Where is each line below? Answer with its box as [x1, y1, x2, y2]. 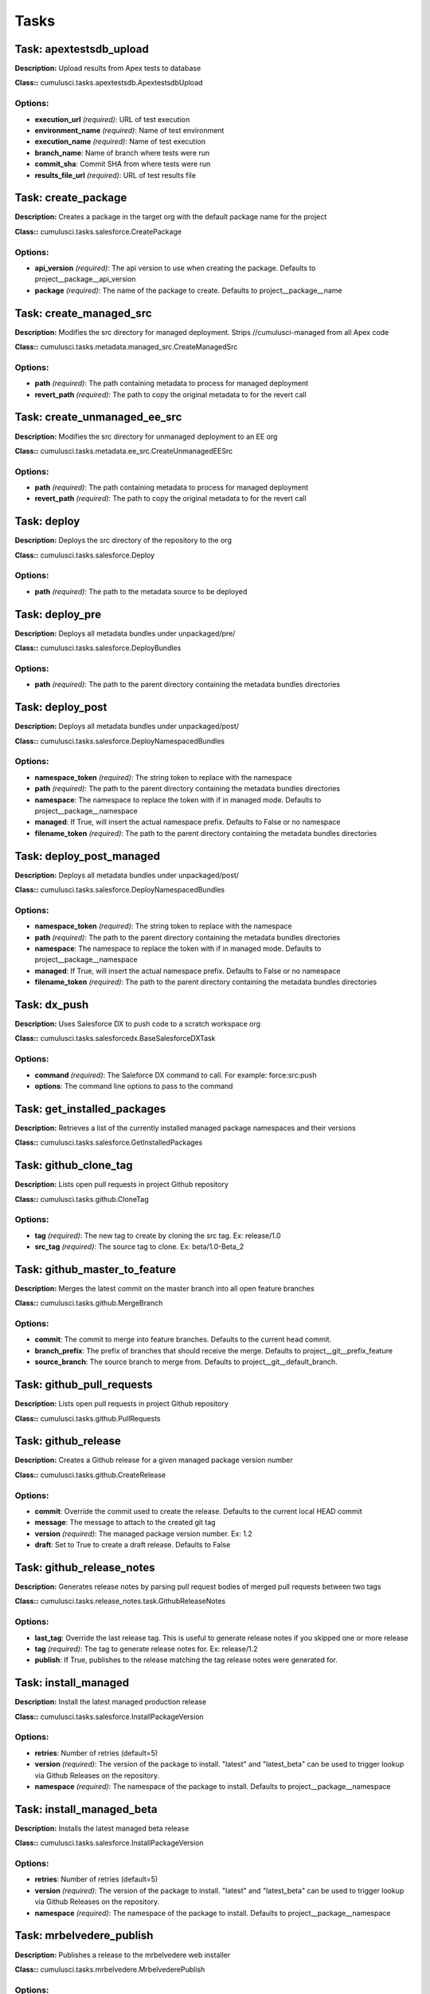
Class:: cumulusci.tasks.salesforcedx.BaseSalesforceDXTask [14, 1034, 216, 1043]
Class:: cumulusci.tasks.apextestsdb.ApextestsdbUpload [14, 78, 203, 88]
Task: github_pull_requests [14, 1378, 153, 1392]
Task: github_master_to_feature [14, 1263, 177, 1276]
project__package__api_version [34, 274, 136, 284]
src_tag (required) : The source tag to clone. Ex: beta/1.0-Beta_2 [34, 1242, 244, 1251]
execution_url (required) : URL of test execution [34, 114, 190, 124]
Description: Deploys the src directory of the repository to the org [14, 535, 233, 546]
